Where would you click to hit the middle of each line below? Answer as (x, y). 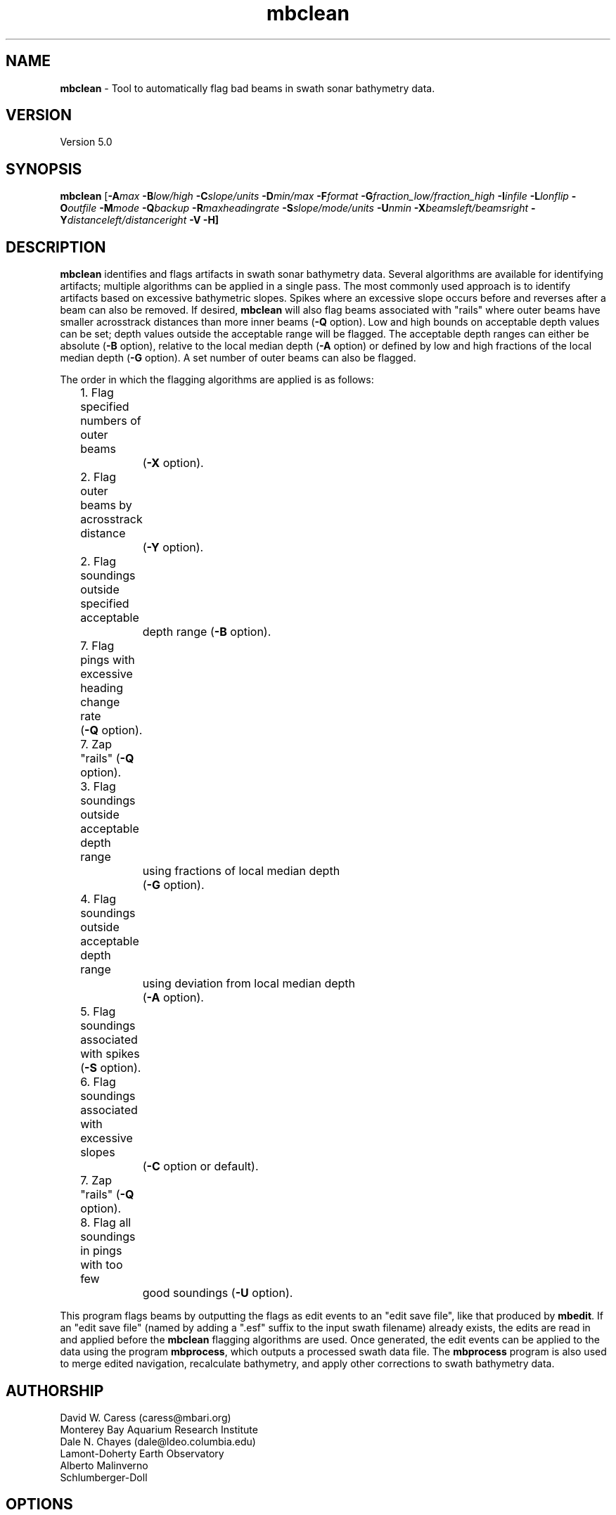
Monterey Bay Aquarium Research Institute (159, 1429)
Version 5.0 (86, 142)
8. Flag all (106, 1223)
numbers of (111, 421)
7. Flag (97, 646)
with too (102, 1265)
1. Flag (97, 393)
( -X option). (173, 463)
